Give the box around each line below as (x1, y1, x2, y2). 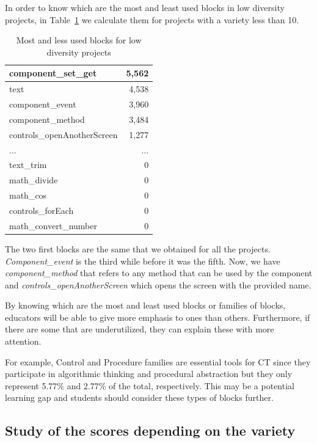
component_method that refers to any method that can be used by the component (5, 266, 313, 279)
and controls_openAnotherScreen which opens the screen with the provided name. (5, 278, 312, 291)
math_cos (9, 189, 47, 202)
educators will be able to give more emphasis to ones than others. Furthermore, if (5, 310, 310, 323)
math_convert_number (9, 219, 97, 232)
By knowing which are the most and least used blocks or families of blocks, (5, 299, 286, 312)
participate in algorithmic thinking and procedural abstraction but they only (5, 367, 293, 380)
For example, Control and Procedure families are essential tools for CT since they (5, 355, 311, 368)
